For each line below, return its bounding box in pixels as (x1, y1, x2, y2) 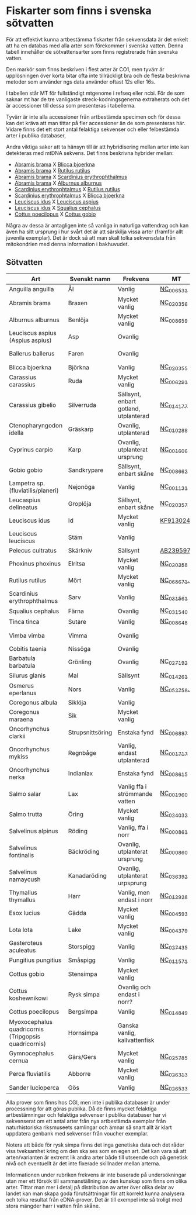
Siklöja (68, 698, 86, 706)
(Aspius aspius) (9, 336, 52, 344)
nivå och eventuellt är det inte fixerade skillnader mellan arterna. (6, 1160, 160, 1167)
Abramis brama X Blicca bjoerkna (14, 161, 95, 168)
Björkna (68, 363, 89, 371)
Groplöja (68, 500, 92, 508)
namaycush (9, 875, 41, 883)
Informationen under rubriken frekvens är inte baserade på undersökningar (6, 1171, 187, 1179)
